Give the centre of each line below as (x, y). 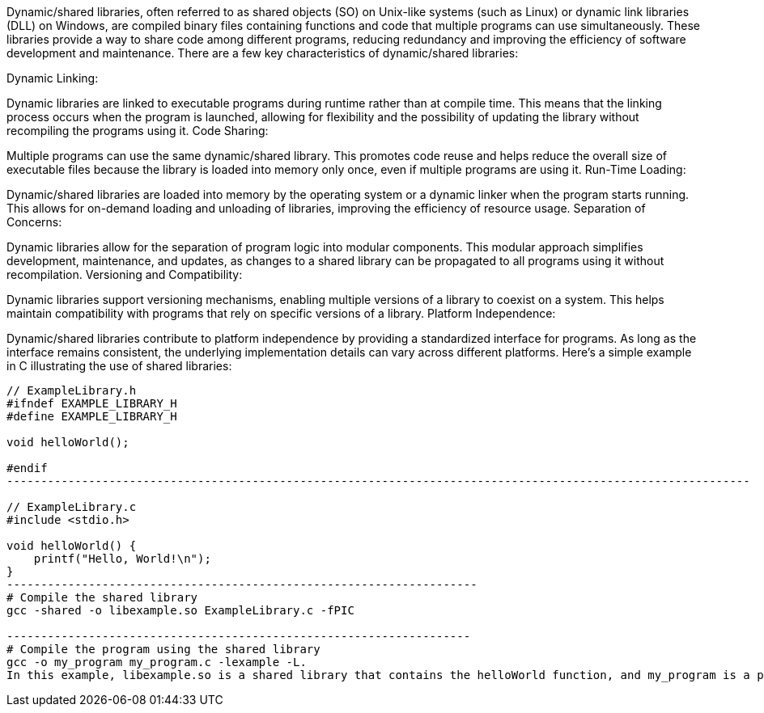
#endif (27, 468)
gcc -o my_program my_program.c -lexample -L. (157, 662)
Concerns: (34, 222)
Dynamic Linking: (53, 78)
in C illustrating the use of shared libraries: (119, 366)
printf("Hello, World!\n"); (122, 559)
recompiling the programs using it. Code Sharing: (138, 131)
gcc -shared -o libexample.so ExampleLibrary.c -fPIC (180, 610)
